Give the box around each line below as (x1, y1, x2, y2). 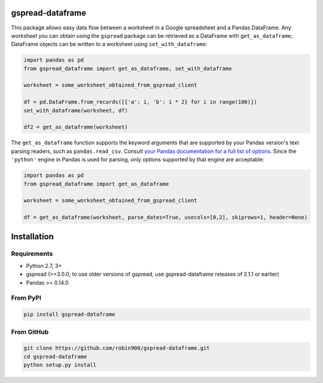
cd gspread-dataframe (23, 353, 87, 360)
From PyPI (11, 294, 42, 302)
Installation (11, 231, 54, 242)
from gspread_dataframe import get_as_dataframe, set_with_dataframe (23, 65, 232, 72)
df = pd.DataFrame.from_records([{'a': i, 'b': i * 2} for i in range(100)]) (23, 99, 257, 105)
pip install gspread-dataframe (23, 311, 116, 318)
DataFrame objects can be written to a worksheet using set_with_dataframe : (11, 41, 208, 48)
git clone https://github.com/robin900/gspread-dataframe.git (23, 345, 210, 352)
